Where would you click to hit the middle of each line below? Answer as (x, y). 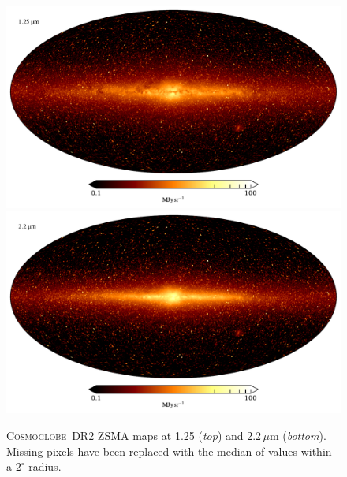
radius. (45, 466)
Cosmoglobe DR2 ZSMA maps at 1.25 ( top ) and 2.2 (134, 435)
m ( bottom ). (298, 435)
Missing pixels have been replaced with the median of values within (169, 451)
